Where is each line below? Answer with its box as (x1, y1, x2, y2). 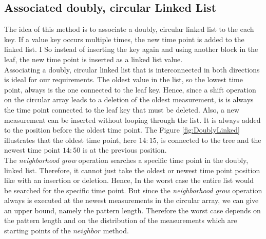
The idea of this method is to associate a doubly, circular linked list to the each (4, 24, 254, 34)
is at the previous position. (82, 144, 167, 155)
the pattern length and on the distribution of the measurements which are (4, 215, 237, 226)
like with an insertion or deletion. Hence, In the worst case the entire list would (4, 175, 254, 186)
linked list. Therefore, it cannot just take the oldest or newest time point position (4, 164, 260, 175)
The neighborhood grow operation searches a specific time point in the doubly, (4, 154, 249, 165)
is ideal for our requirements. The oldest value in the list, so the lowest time (4, 74, 243, 85)
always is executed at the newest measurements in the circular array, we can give (4, 195, 259, 206)
